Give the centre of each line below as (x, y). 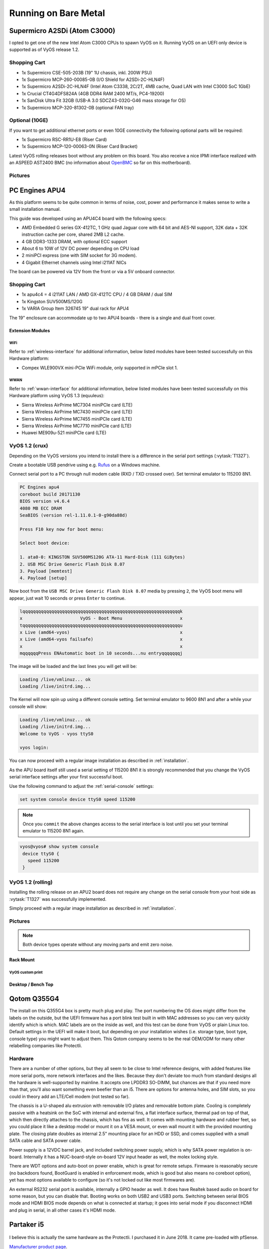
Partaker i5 (27, 1224)
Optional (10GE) (29, 120)
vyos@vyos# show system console (59, 847)
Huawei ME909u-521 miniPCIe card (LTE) (64, 433)
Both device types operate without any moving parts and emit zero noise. (98, 945)
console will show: (28, 706)
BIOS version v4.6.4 (45, 501)
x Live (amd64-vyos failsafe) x (101, 639)
